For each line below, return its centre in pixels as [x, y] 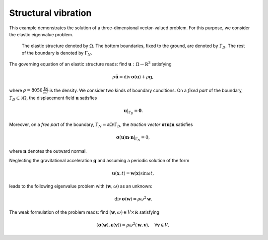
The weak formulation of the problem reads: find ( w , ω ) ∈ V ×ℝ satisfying [84, 212]
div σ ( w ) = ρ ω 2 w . [134, 199]
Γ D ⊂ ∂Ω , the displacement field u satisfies [53, 98]
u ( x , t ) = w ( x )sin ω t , [133, 173]
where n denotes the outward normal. [48, 151]
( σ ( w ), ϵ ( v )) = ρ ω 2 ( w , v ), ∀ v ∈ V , [133, 224]
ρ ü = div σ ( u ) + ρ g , [133, 77]
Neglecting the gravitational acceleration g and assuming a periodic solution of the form [99, 160]
